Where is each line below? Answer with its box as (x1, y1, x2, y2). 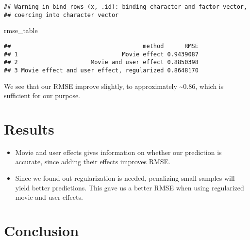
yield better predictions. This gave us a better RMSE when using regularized (15, 182, 244, 192)
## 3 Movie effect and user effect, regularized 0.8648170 (4, 67, 199, 74)
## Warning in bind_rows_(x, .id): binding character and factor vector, (4, 3, 248, 10)
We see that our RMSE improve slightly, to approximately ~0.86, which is (4, 81, 224, 91)
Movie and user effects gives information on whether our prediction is (15, 147, 222, 157)
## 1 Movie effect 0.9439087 (4, 51, 199, 58)
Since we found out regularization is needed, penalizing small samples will (15, 173, 235, 183)
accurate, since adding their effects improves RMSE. (15, 156, 171, 167)
